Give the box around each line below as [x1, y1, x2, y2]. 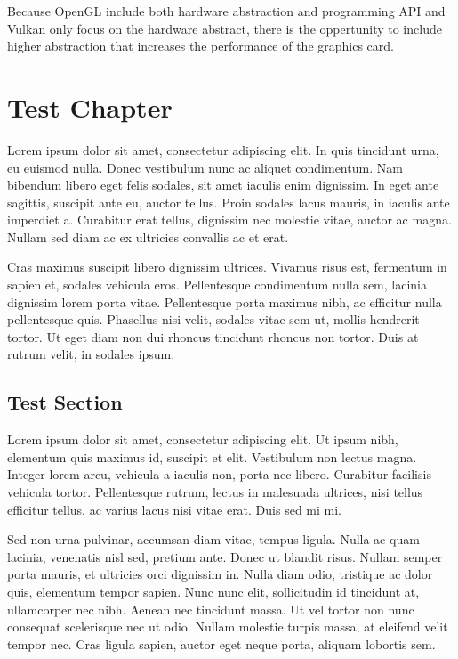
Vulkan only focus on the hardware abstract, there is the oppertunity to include [7, 19, 442, 37]
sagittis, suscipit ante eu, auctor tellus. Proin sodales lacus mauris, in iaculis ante [7, 192, 450, 211]
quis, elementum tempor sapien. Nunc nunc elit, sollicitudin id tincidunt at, [7, 582, 420, 600]
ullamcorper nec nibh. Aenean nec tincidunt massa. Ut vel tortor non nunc [7, 599, 414, 618]
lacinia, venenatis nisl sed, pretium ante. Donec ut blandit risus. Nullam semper [7, 547, 443, 565]
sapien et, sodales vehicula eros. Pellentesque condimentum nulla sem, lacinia [7, 275, 427, 294]
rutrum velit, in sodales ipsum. [7, 345, 175, 363]
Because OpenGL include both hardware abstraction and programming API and [7, 2, 446, 20]
